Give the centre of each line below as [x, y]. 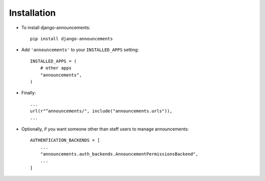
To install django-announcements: [56, 28]
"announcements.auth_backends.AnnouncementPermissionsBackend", [119, 154]
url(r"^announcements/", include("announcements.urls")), [101, 111]
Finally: [29, 93]
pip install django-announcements [71, 39]
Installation [32, 13]
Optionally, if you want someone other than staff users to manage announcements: [105, 129]
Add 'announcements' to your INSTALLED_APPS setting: [80, 50]
